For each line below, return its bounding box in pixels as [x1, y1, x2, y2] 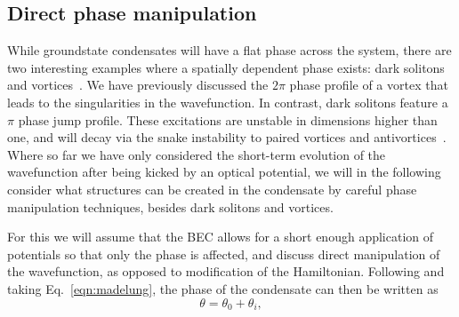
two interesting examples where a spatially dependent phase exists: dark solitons [7, 58, 445, 76]
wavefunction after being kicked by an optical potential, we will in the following [7, 162, 441, 181]
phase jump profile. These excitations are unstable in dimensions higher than [18, 110, 438, 129]
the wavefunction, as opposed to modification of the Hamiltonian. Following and [7, 262, 445, 281]
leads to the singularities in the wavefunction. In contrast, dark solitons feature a [7, 92, 448, 111]
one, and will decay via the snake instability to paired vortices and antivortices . [7, 128, 447, 147]
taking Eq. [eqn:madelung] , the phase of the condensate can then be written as [7, 279, 439, 297]
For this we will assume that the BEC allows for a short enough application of [7, 227, 434, 246]
